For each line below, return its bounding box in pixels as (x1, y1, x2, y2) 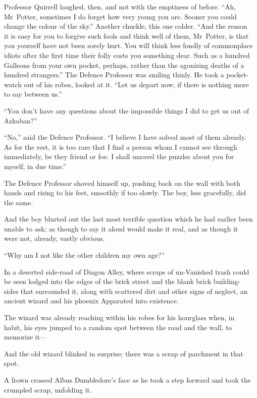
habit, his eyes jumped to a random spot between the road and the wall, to (4, 322, 232, 332)
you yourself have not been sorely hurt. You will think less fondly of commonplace (4, 40, 253, 51)
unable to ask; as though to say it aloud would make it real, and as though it (4, 223, 238, 233)
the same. (4, 197, 33, 207)
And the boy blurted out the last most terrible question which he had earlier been (4, 214, 253, 224)
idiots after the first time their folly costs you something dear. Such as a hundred (4, 50, 250, 60)
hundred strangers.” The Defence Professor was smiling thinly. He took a (4, 69, 224, 80)
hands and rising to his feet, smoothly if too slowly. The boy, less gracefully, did (4, 187, 246, 198)
